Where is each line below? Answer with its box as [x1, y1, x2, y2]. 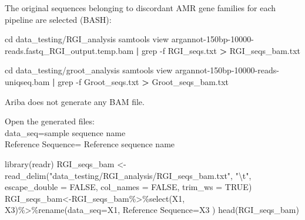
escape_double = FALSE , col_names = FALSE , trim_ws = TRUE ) [5, 181, 252, 193]
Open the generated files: [5, 115, 95, 127]
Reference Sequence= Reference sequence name [5, 138, 175, 150]
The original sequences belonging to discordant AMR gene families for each [5, 2, 276, 13]
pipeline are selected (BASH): [5, 13, 112, 25]
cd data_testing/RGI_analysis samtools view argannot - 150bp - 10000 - [5, 33, 254, 45]
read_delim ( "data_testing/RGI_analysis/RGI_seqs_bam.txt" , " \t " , [5, 169, 252, 181]
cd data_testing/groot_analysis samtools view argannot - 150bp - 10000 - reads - [5, 64, 279, 76]
